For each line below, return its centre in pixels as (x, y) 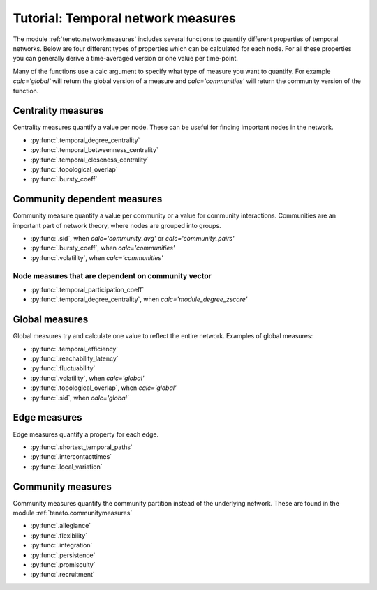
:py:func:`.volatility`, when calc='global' (87, 378)
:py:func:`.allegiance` (61, 526)
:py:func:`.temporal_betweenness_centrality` (94, 150)
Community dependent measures (88, 199)
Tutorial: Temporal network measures (125, 18)
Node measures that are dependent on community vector (112, 275)
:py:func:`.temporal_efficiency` (74, 349)
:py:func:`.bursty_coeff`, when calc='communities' (103, 248)
